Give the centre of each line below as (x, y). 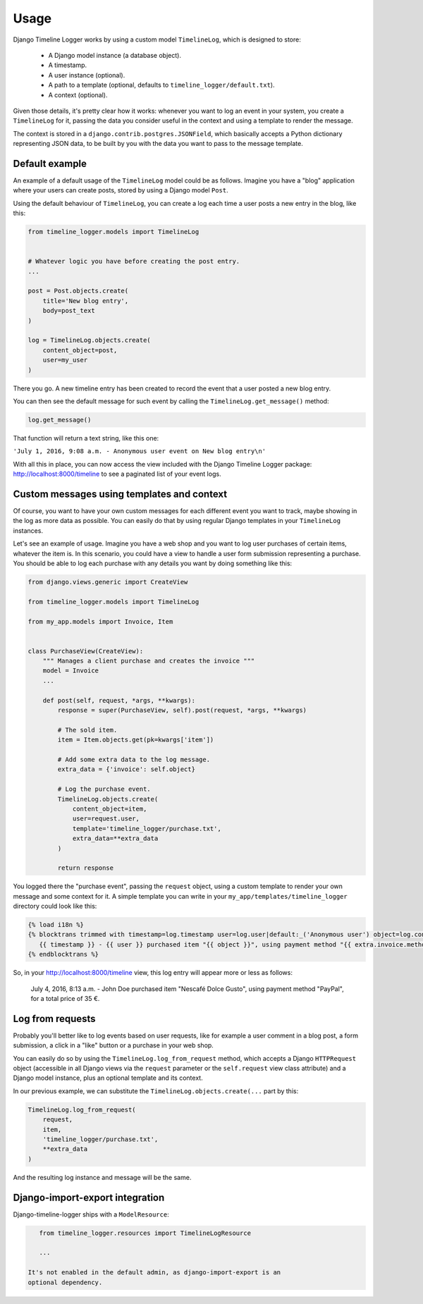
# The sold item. (87, 730)
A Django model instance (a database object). (115, 55)
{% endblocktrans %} (63, 954)
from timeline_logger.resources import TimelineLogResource (145, 1233)
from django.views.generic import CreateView (108, 582)
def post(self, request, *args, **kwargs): (119, 700)
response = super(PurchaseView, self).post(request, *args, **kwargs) (182, 711)
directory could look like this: (55, 906)
